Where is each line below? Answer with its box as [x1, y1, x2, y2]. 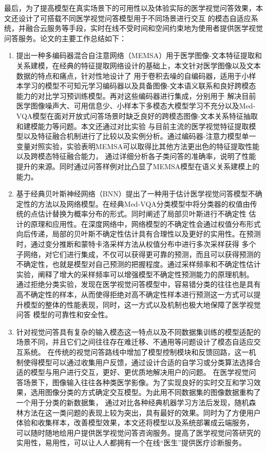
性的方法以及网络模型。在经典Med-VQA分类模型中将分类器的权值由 [23, 198, 250, 209]
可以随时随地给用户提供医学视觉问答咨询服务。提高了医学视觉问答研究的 [16, 427, 261, 438]
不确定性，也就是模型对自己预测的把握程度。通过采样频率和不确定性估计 [16, 259, 261, 269]
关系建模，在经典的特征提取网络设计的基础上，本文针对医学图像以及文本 [16, 60, 261, 70]
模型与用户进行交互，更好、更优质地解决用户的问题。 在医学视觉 [30, 367, 249, 377]
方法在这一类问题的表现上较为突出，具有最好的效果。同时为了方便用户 [23, 407, 261, 418]
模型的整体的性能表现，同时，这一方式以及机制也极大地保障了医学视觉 [23, 299, 261, 310]
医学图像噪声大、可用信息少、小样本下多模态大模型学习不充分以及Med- [16, 100, 256, 111]
